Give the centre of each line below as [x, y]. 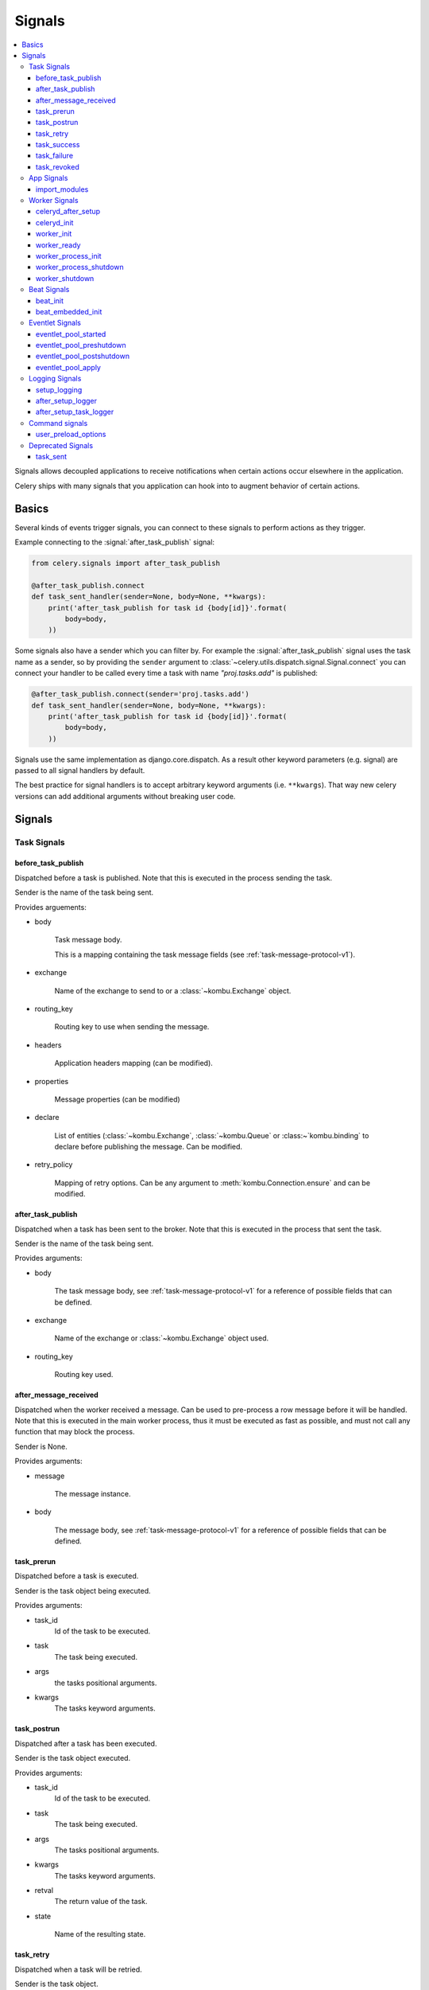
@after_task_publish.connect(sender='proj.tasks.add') [140, 694]
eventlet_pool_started [71, 334]
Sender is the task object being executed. [83, 1590]
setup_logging [59, 389]
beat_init [50, 300]
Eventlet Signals [55, 323]
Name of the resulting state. [100, 1934]
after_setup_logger [67, 401]
